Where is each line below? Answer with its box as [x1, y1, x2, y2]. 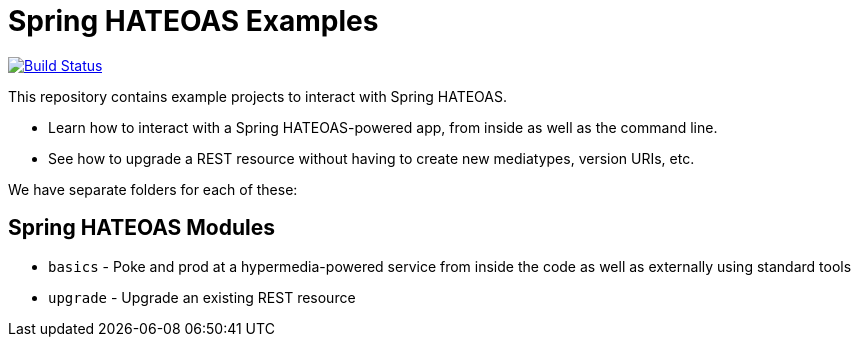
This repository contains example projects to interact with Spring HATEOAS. [8, 87, 507, 105]
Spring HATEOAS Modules [8, 215, 276, 241]
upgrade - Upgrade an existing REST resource [48, 288, 356, 306]
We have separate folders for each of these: [8, 180, 298, 198]
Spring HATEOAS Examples [8, 4, 379, 38]
